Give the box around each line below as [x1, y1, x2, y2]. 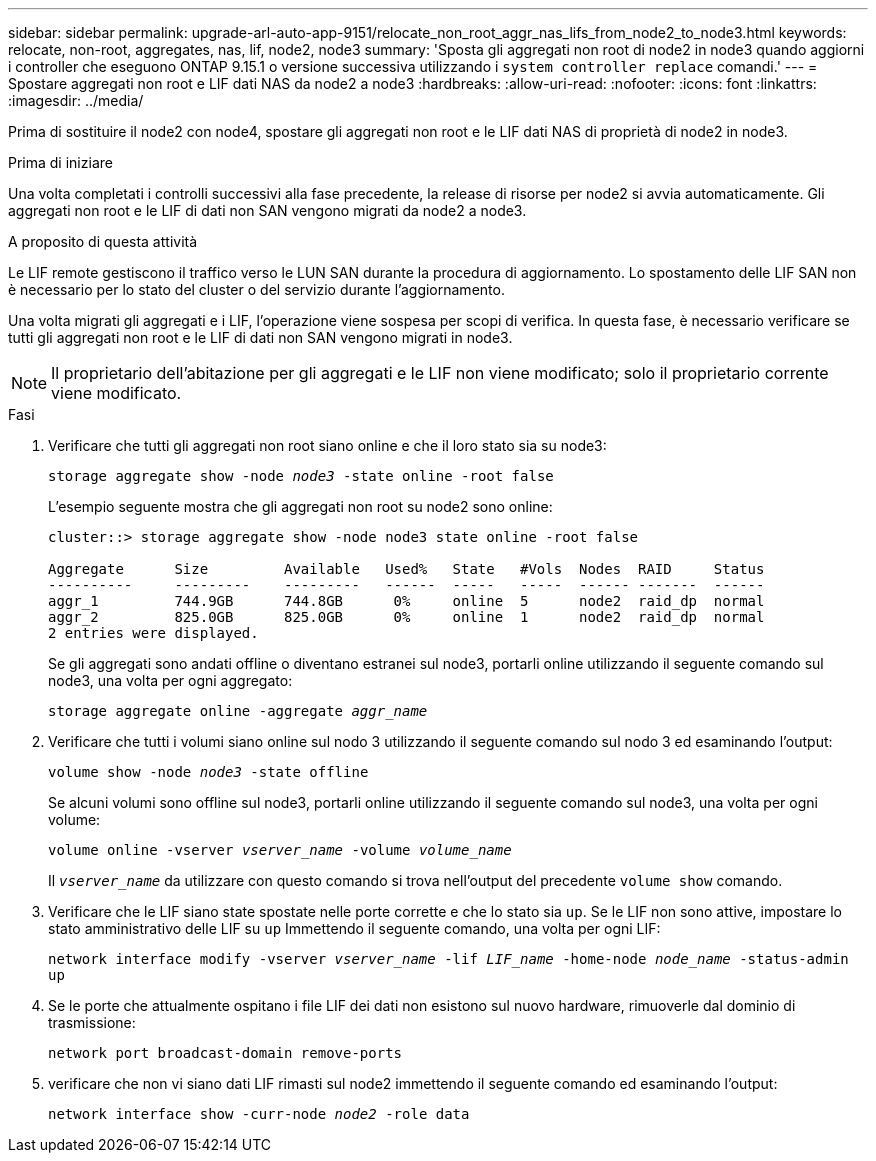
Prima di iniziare [8, 154, 113, 171]
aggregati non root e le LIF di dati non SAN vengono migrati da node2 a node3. [8, 202, 527, 219]
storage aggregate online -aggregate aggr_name [48, 703, 428, 719]
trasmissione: [48, 1014, 136, 1031]
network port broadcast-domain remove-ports [48, 1045, 403, 1061]
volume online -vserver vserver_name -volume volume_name [48, 842, 512, 858]
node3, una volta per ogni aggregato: [48, 672, 293, 689]
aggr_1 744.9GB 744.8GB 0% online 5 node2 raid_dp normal [48, 593, 765, 609]
